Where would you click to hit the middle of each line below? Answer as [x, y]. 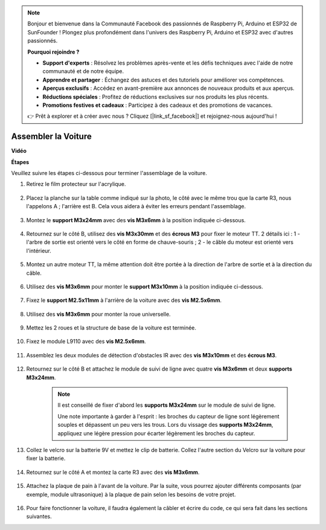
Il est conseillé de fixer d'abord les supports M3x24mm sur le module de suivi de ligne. [167, 405]
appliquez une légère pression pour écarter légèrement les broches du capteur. [156, 433]
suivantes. [39, 517]
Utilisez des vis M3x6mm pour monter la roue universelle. [99, 314]
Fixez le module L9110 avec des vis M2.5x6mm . [86, 342]
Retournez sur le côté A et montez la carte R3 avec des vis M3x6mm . [113, 472]
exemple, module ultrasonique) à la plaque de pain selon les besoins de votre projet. [131, 494]
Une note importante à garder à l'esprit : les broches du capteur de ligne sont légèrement [169, 416]
